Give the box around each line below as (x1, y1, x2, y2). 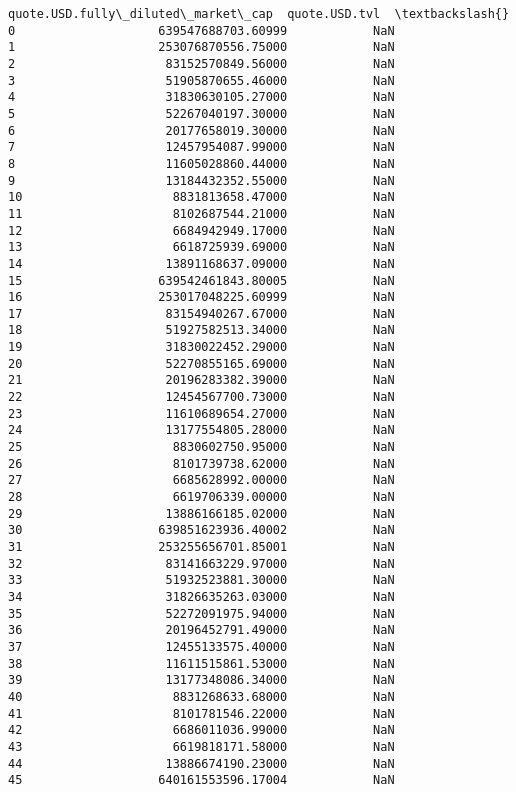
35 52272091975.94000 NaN (8, 606, 395, 621)
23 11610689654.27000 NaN (8, 406, 395, 421)
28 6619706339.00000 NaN (8, 490, 395, 505)
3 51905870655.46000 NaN (8, 73, 395, 88)
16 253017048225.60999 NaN (8, 290, 395, 305)
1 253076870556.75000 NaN (8, 40, 395, 55)
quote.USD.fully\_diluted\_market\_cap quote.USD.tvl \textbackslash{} (8, 7, 510, 21)
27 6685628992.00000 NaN (8, 473, 395, 488)
